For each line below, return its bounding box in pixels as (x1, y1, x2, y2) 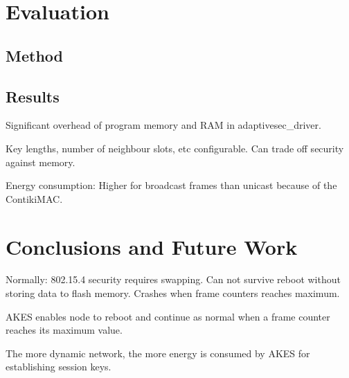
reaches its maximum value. (6, 323, 123, 337)
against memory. (6, 154, 75, 169)
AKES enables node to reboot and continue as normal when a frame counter (6, 309, 330, 323)
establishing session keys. (6, 359, 111, 374)
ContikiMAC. (6, 191, 63, 206)
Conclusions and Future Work (6, 232, 298, 260)
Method (6, 44, 63, 66)
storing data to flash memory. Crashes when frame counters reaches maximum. (6, 286, 340, 300)
